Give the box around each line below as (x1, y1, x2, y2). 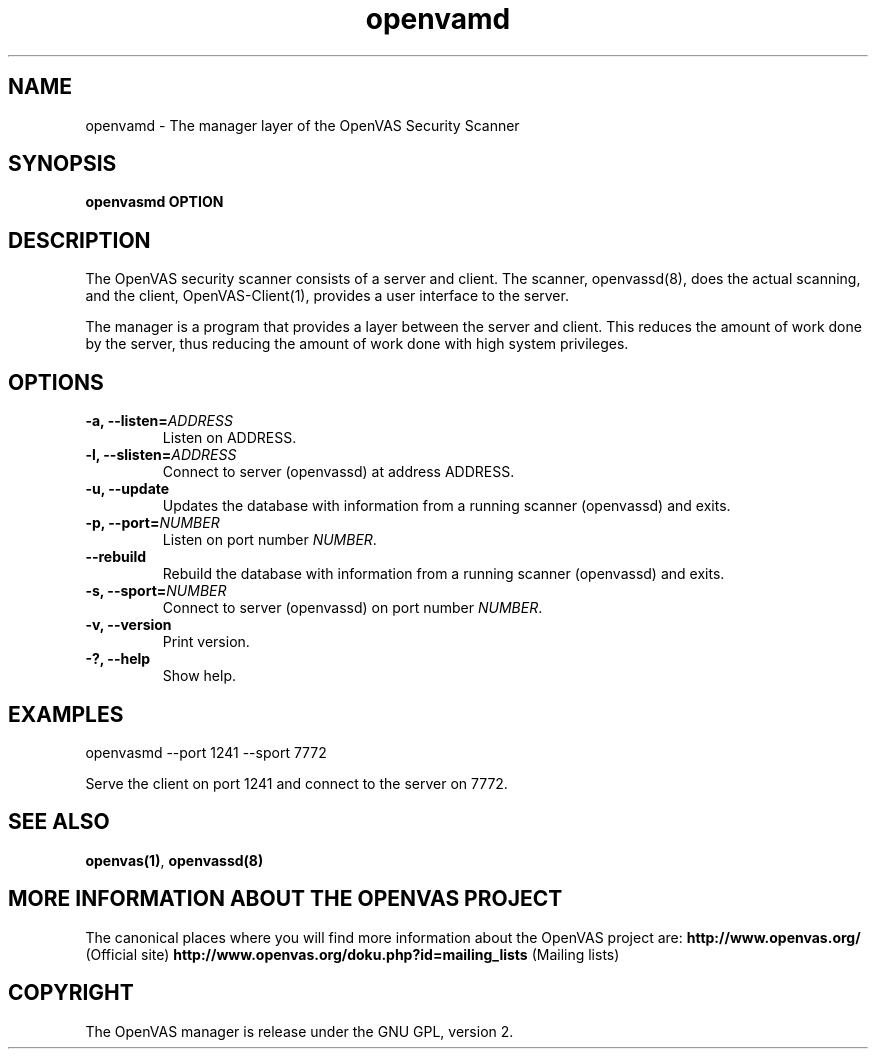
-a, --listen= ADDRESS (85, 412, 233, 430)
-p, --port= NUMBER (85, 514, 220, 532)
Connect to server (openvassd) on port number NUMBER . (162, 599, 543, 617)
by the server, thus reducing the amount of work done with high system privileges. (85, 335, 629, 353)
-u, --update (85, 480, 170, 498)
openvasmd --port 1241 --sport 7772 (85, 743, 327, 761)
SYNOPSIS (8, 151, 117, 177)
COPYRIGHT (8, 980, 134, 1006)
